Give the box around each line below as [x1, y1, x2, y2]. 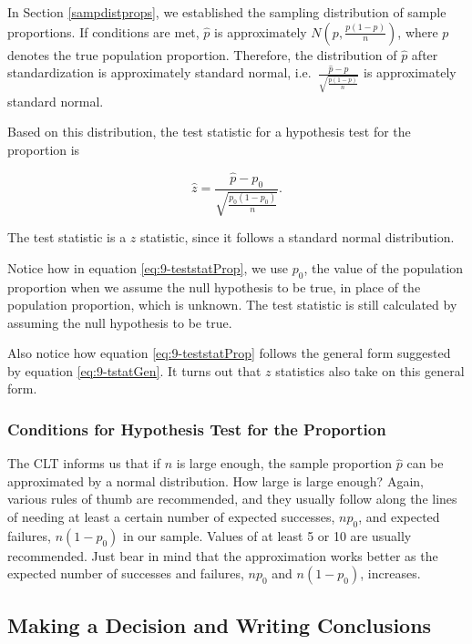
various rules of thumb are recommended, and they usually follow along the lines [7, 489, 457, 508]
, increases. [360, 564, 421, 583]
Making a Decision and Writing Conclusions [7, 610, 432, 639]
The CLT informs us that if [7, 454, 160, 473]
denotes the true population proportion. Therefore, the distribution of [7, 45, 397, 64]
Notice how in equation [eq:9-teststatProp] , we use [7, 258, 289, 277]
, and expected [358, 507, 440, 526]
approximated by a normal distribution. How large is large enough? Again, [7, 471, 424, 490]
